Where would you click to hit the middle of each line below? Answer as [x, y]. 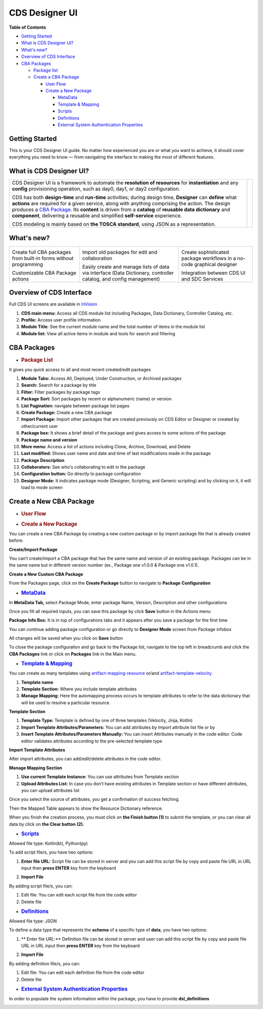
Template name [37, 682]
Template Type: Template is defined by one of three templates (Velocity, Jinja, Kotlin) [107, 721]
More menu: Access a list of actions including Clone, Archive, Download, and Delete [106, 446]
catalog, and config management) [121, 279]
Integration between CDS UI [213, 273]
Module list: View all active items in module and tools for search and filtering [98, 333]
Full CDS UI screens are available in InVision [53, 304]
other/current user [40, 426]
